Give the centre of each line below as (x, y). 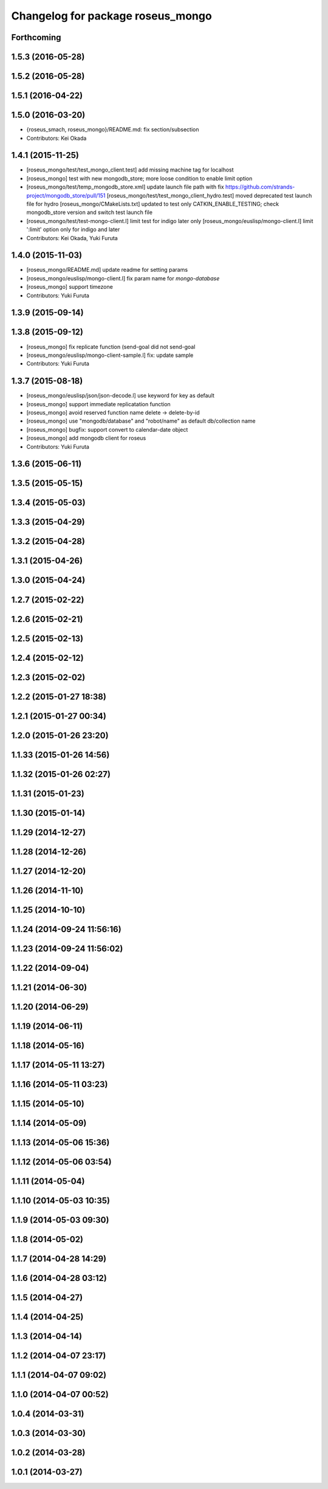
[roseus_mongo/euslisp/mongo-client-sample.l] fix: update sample (110, 355)
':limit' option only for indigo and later (73, 230)
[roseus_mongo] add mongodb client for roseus (86, 438)
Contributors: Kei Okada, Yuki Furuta (72, 238)
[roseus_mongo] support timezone (70, 287)
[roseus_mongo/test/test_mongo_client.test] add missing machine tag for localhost (130, 170)
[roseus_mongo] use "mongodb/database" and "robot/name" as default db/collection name (141, 421)
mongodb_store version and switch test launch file (90, 212)
